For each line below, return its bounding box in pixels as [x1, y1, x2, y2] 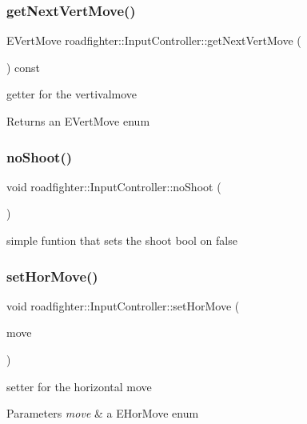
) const [6, 58, 41, 75]
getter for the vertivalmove [6, 86, 138, 102]
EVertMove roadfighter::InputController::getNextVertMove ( [6, 32, 301, 49]
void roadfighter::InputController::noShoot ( [6, 178, 221, 194]
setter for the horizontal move [6, 378, 152, 394]
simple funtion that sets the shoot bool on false [6, 232, 237, 248]
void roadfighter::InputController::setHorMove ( [6, 297, 240, 314]
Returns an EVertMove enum [6, 113, 150, 129]
